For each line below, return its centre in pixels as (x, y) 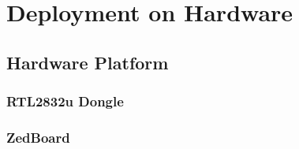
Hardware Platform (88, 62)
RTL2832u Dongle (65, 101)
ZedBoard (38, 137)
